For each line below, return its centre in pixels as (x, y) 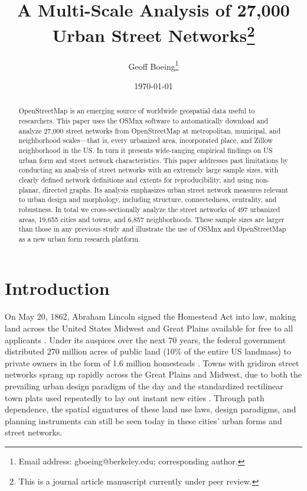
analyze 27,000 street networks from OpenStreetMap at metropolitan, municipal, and (150, 130)
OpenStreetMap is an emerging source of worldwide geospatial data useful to (137, 111)
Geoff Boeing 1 (153, 65)
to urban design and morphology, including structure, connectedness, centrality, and (148, 199)
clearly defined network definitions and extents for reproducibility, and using (136, 179)
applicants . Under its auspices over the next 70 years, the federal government (146, 339)
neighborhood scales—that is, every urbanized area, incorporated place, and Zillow (146, 140)
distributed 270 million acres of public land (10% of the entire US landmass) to (148, 351)
